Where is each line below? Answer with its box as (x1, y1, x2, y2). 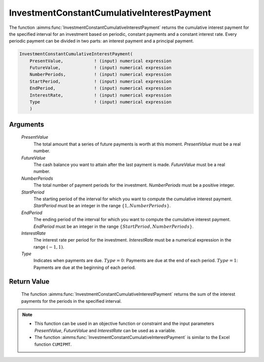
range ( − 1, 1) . (33, 244, 65, 250)
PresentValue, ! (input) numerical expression (29, 58, 172, 64)
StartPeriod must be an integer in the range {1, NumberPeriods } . (33, 203, 171, 209)
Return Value (9, 277, 50, 286)
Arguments (9, 120, 44, 128)
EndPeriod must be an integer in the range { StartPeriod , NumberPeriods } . (33, 223, 194, 229)
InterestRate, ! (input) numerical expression (29, 92, 172, 98)
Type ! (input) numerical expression (29, 99, 172, 105)
